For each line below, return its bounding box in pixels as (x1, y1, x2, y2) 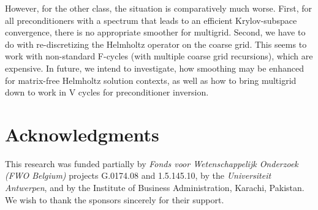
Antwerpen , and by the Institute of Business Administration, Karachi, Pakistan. (5, 181, 305, 194)
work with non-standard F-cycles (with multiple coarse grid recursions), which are (5, 50, 313, 62)
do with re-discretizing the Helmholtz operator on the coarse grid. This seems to (5, 37, 307, 50)
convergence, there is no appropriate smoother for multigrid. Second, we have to (5, 26, 306, 39)
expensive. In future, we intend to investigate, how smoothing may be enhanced (5, 61, 304, 74)
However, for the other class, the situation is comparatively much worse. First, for (5, 2, 312, 14)
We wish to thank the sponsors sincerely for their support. (5, 193, 224, 206)
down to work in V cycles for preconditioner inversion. (5, 86, 209, 99)
